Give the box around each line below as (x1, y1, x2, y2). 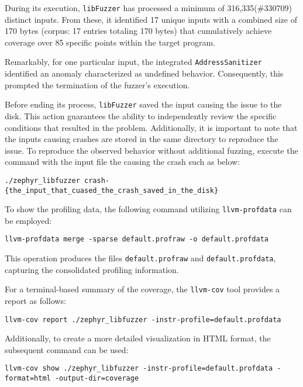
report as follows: (5, 295, 66, 307)
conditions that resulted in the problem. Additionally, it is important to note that (5, 121, 298, 133)
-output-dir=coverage (54, 374, 139, 383)
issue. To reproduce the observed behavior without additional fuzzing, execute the (5, 144, 298, 156)
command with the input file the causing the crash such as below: (5, 156, 240, 168)
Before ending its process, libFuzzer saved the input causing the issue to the (5, 98, 282, 110)
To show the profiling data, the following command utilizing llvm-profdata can (5, 203, 292, 215)
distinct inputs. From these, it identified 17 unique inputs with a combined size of (5, 13, 297, 25)
